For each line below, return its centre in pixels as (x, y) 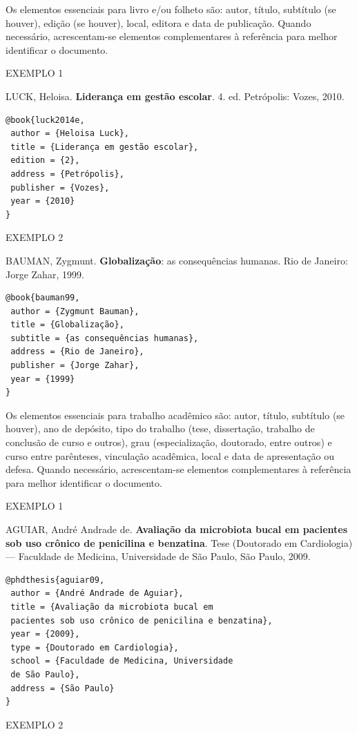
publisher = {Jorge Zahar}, (75, 366)
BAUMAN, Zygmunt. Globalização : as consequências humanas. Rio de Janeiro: (177, 260)
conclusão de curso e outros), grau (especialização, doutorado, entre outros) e (169, 442)
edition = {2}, (45, 161)
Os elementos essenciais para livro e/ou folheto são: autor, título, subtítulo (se (171, 9)
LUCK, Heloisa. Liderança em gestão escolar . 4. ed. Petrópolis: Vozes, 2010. (175, 96)
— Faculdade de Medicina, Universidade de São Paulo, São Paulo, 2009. (158, 556)
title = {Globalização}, (67, 325)
